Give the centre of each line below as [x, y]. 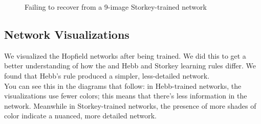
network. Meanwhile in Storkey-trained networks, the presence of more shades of [130, 105]
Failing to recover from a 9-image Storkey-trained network [116, 7]
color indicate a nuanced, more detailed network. [81, 116]
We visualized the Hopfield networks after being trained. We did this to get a [125, 55]
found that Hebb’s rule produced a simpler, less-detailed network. [107, 75]
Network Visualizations [67, 34]
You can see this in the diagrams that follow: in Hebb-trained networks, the [123, 85]
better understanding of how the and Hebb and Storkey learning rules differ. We [130, 66]
